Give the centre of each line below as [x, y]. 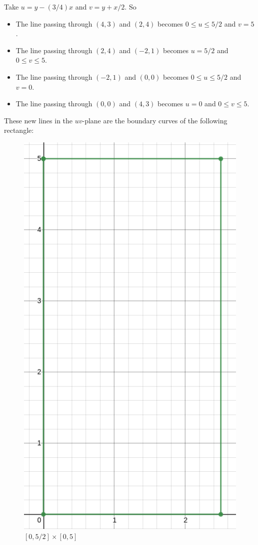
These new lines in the [38, 120]
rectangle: [19, 130]
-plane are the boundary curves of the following [155, 120]
